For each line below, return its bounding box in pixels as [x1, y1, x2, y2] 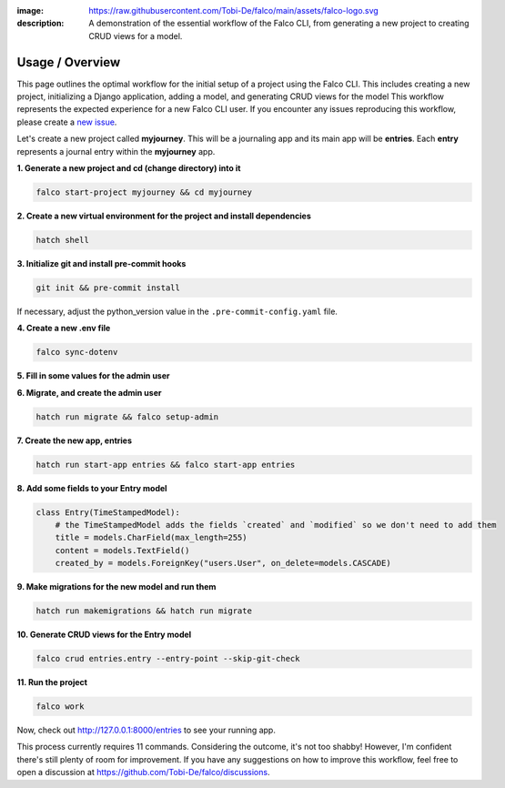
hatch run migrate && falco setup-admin [35, 411, 218, 422]
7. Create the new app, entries [16, 435, 132, 446]
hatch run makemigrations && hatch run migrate [35, 606, 252, 616]
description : [16, 18, 65, 29]
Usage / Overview [16, 55, 121, 70]
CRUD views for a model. [88, 30, 183, 41]
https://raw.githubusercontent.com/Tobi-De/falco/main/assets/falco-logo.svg [88, 5, 379, 15]
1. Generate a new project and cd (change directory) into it [16, 163, 241, 174]
